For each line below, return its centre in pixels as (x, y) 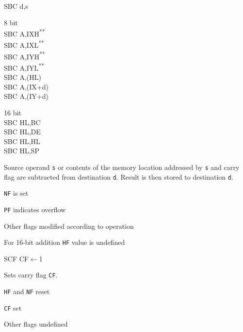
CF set (13, 307)
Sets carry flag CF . (31, 275)
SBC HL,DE (22, 132)
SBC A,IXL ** (24, 44)
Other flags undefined (36, 324)
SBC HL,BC (22, 122)
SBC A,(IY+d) (26, 96)
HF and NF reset (27, 291)
